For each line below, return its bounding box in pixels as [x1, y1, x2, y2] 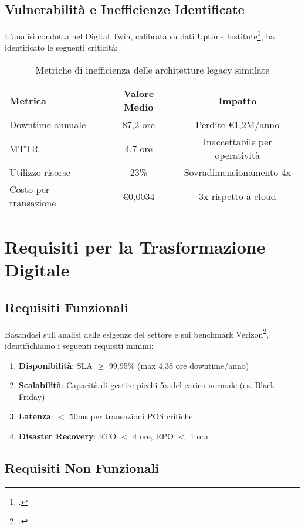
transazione [9, 196, 56, 210]
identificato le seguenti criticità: [5, 41, 118, 54]
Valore [123, 86, 154, 101]
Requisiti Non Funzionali [5, 459, 159, 477]
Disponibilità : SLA [18, 359, 93, 371]
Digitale [5, 258, 70, 282]
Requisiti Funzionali [5, 298, 128, 316]
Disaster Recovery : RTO [18, 430, 117, 442]
